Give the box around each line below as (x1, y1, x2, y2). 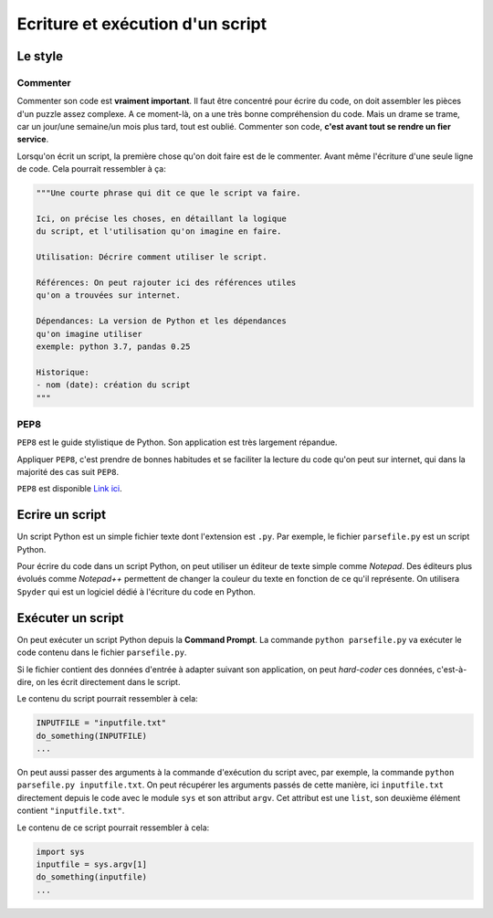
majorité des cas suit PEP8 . (16, 467, 119, 478)
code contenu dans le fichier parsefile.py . (16, 647, 187, 658)
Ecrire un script (16, 507, 107, 522)
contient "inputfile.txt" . (16, 805, 125, 817)
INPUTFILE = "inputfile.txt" (36, 718, 167, 728)
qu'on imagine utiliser (36, 329, 143, 339)
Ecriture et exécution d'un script (16, 14, 267, 34)
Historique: (36, 366, 90, 377)
